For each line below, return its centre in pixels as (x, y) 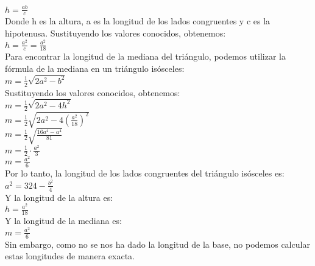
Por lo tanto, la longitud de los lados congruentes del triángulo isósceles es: (145, 173)
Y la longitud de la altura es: (59, 197)
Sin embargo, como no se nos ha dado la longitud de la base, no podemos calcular (157, 244)
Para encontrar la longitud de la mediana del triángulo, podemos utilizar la (145, 56)
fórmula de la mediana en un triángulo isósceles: (95, 68)
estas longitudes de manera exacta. (70, 256)
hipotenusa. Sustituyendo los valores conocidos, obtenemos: (115, 33)
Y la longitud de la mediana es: (63, 221)
